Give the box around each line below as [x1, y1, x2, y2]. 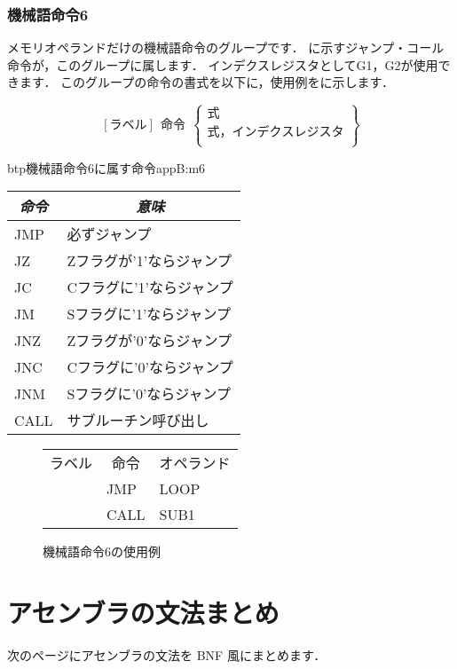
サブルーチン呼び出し [67, 410, 209, 431]
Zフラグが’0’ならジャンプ [67, 330, 232, 351]
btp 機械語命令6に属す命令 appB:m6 [7, 158, 206, 177]
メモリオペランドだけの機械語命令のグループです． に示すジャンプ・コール [7, 38, 445, 57]
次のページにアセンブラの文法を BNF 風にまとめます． [7, 645, 327, 664]
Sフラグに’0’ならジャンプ [67, 383, 232, 405]
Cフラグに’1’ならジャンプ [67, 277, 233, 298]
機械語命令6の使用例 [43, 542, 161, 561]
